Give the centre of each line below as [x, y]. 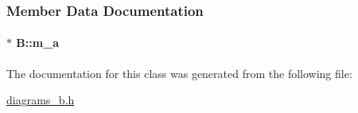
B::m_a [38, 43]
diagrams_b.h [41, 100]
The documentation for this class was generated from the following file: [179, 73]
